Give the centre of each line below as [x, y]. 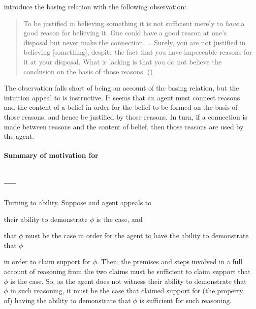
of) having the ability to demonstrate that [67, 300]
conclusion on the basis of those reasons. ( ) [88, 71]
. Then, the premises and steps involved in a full [170, 262]
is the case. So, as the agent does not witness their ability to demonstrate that [128, 281]
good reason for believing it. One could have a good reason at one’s [125, 33]
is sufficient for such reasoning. [186, 300]
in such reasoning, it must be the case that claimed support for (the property [127, 291]
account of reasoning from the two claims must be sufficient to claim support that [127, 271]
